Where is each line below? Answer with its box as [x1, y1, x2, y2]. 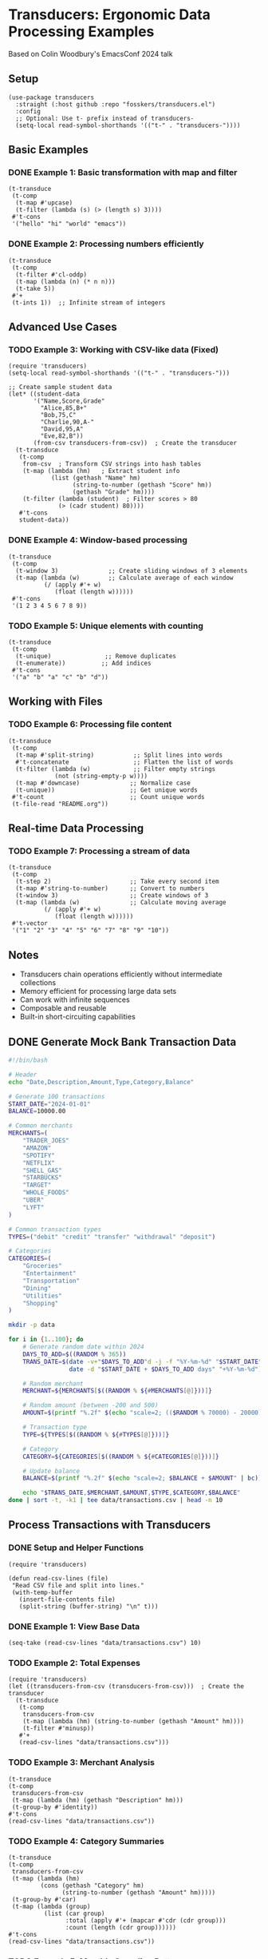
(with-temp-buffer [11, 1588, 73, 1596]
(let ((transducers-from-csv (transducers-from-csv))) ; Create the [8, 1683, 245, 1691]
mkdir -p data [8, 1321, 56, 1329]
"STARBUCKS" [22, 1174, 62, 1182]
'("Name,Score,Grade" [33, 397, 105, 405]
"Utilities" [22, 1292, 62, 1300]
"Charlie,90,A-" [40, 418, 94, 427]
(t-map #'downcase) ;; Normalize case [15, 779, 191, 787]
